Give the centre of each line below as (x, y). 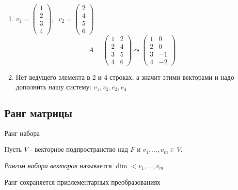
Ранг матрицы (38, 112)
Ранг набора (22, 133)
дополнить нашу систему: (54, 86)
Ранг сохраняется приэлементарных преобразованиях (82, 182)
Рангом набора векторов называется (58, 165)
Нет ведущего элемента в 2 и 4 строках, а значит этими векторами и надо (125, 77)
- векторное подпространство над (79, 149)
